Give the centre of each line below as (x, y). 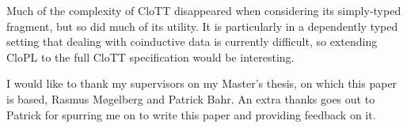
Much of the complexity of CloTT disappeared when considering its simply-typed (204, 10)
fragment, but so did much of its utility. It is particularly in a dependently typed (202, 26)
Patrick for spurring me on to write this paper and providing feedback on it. (191, 114)
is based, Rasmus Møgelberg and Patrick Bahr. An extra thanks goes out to (191, 98)
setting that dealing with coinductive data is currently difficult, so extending (192, 41)
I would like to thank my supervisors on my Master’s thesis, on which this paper (202, 83)
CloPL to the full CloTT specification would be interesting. (150, 56)
